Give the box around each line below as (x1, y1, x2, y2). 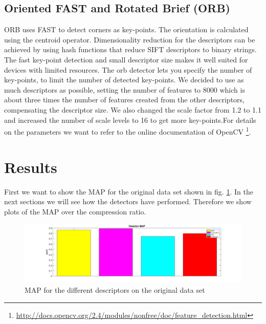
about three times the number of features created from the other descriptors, (4, 94, 245, 105)
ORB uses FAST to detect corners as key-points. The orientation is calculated (4, 24, 249, 35)
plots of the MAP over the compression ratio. (4, 206, 146, 217)
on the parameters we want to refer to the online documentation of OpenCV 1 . (4, 125, 251, 137)
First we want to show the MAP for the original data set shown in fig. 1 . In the (4, 186, 253, 197)
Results (4, 156, 57, 177)
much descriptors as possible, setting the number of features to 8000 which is (4, 84, 245, 95)
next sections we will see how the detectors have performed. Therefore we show (4, 196, 252, 207)
